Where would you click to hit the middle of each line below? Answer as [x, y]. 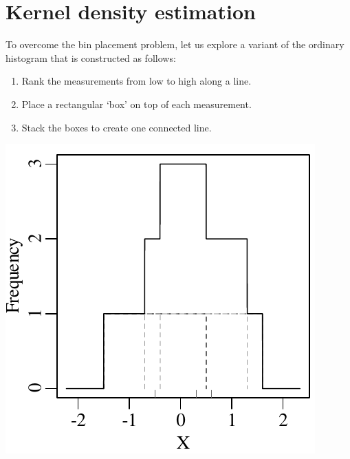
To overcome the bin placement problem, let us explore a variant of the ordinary [175, 44]
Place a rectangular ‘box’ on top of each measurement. [136, 104]
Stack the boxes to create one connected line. [117, 127]
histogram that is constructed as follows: [91, 57]
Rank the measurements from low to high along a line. [136, 81]
